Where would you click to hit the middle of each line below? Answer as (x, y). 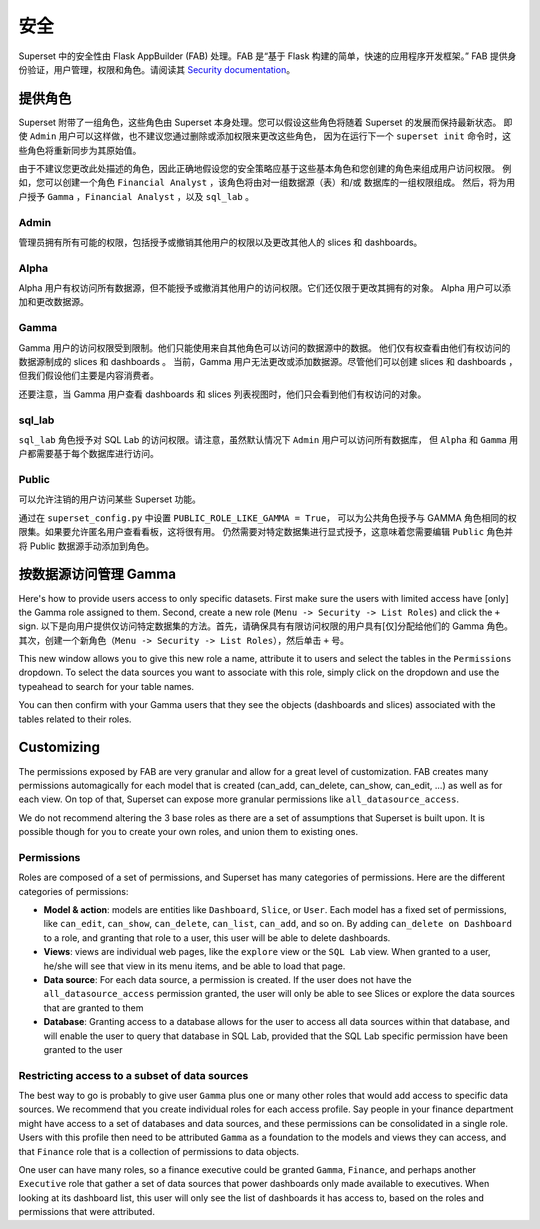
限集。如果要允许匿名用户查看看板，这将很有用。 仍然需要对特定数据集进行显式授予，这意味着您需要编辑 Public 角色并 (266, 532)
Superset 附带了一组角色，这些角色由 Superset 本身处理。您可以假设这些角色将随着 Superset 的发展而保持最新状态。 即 (265, 122)
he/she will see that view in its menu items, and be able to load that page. (194, 966)
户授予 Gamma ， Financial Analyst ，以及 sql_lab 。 (136, 196)
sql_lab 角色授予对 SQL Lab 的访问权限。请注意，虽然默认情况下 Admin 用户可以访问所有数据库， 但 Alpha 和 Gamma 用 (268, 439)
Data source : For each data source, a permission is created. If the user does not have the (227, 979)
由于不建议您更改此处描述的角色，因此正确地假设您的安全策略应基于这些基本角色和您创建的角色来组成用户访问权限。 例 (265, 169)
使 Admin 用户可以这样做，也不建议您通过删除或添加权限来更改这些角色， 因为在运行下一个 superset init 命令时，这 (265, 136)
